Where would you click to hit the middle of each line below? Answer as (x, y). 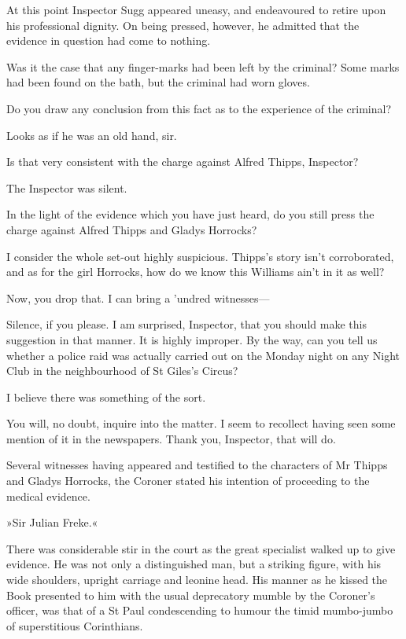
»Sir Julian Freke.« (52, 522)
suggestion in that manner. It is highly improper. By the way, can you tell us (192, 339)
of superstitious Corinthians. (75, 625)
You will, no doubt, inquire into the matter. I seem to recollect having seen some (201, 423)
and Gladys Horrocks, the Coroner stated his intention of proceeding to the (188, 481)
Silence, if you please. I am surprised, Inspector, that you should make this (186, 324)
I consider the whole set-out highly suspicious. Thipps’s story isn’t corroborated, (200, 256)
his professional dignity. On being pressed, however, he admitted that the (183, 25)
